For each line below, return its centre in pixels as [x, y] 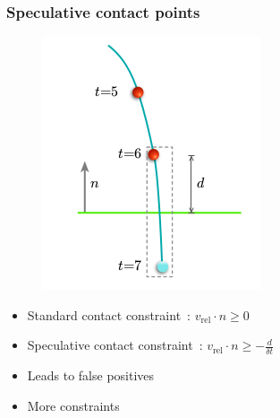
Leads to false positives [91, 375]
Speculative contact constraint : [115, 345]
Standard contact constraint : [109, 314]
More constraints [73, 405]
